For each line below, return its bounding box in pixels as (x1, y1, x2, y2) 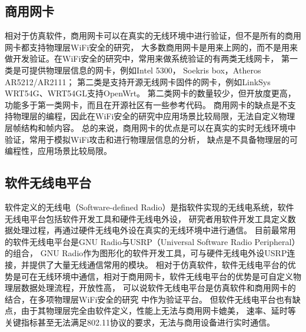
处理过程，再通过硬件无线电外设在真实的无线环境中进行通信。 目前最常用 (12, 224, 296, 236)
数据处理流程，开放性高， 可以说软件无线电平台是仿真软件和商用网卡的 (21, 281, 296, 294)
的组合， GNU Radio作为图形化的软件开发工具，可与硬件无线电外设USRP (5, 247, 287, 259)
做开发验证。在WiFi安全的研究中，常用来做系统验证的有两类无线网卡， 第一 (5, 52, 298, 65)
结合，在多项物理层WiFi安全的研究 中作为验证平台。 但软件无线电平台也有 (5, 293, 292, 305)
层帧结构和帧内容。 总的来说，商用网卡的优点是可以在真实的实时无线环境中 (5, 121, 296, 133)
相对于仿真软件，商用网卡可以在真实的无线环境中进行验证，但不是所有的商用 (5, 29, 301, 42)
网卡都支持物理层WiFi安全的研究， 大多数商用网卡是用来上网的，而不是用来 (5, 41, 298, 53)
